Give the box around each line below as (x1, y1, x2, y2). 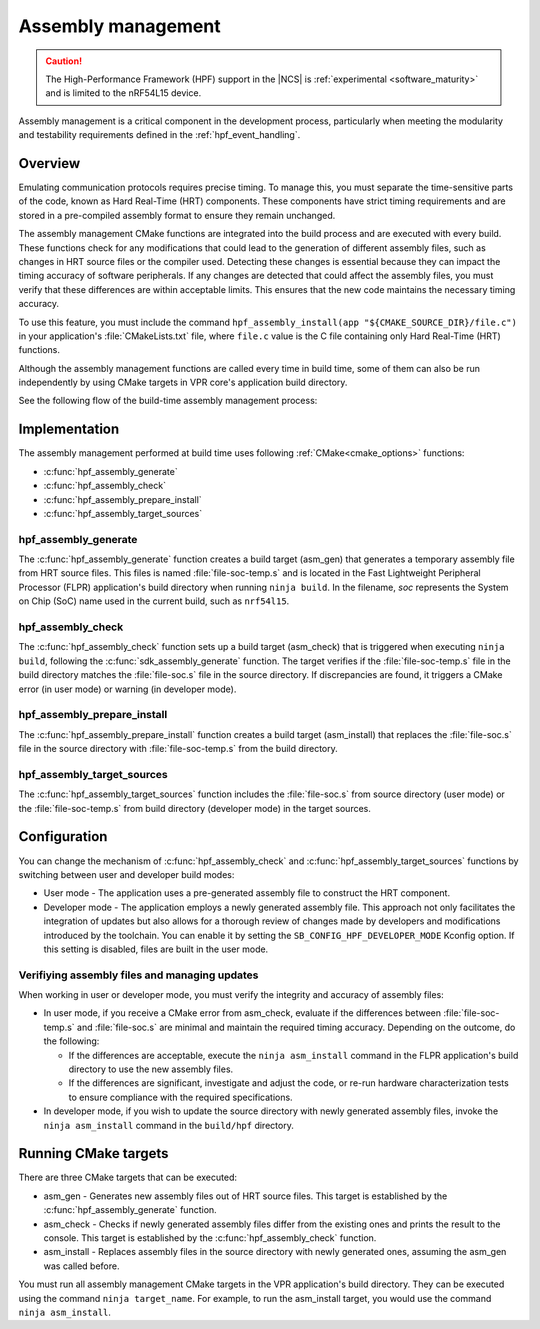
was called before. (43, 1260, 120, 1272)
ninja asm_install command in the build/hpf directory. (43, 1119, 294, 1131)
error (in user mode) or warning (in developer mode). (18, 683, 237, 695)
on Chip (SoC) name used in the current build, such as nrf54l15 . (18, 595, 290, 607)
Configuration (18, 828, 108, 845)
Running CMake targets (18, 1145, 169, 1162)
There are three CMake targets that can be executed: (18, 1171, 237, 1184)
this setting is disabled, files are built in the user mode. (43, 943, 269, 955)
